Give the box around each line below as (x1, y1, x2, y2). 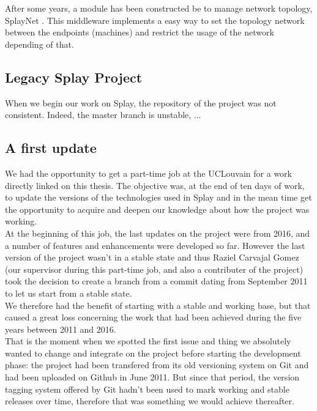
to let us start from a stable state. (5, 286, 132, 299)
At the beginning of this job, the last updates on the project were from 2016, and (5, 226, 310, 239)
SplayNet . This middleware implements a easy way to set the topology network (5, 13, 305, 26)
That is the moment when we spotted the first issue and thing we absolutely (5, 335, 291, 347)
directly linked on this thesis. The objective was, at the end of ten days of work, (5, 179, 305, 191)
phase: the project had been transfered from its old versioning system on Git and (5, 358, 309, 371)
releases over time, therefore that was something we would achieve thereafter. (5, 394, 294, 407)
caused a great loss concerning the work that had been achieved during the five (5, 311, 302, 324)
